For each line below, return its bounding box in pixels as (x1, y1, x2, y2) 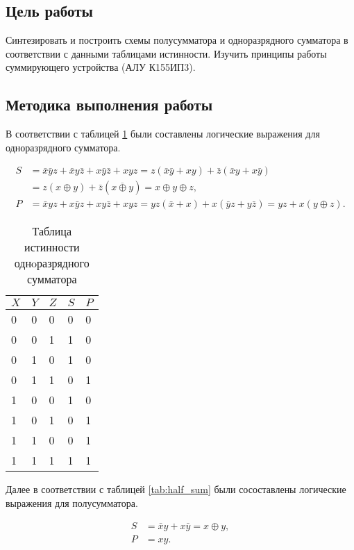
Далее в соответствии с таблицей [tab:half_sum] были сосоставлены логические (6, 482, 346, 497)
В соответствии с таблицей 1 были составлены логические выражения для (6, 126, 320, 141)
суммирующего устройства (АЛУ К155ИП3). (6, 60, 196, 74)
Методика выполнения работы (6, 94, 213, 115)
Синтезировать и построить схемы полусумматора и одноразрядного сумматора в (6, 33, 348, 47)
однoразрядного (14, 255, 90, 272)
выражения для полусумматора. (6, 496, 138, 510)
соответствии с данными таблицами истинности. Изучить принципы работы (6, 46, 327, 60)
